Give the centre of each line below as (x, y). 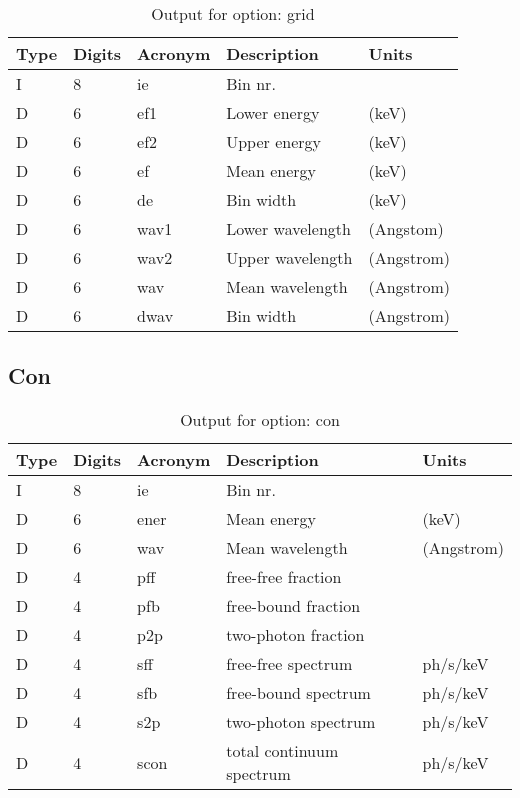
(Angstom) (406, 228)
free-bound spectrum (298, 693)
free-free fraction (284, 577)
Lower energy (273, 112)
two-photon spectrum (301, 722)
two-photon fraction (295, 635)
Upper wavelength (289, 257)
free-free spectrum (289, 664)
